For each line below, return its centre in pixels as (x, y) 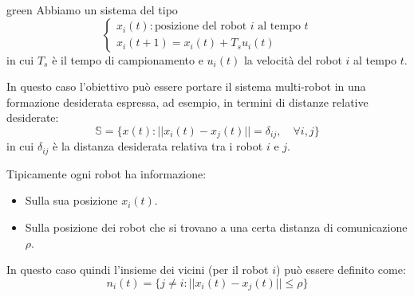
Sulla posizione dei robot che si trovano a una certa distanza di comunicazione (216, 227)
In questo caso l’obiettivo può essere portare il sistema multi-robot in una (186, 86)
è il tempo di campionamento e (128, 59)
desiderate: (33, 117)
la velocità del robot (293, 59)
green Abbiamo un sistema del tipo (92, 10)
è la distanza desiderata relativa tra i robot (158, 146)
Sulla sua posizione (71, 200)
